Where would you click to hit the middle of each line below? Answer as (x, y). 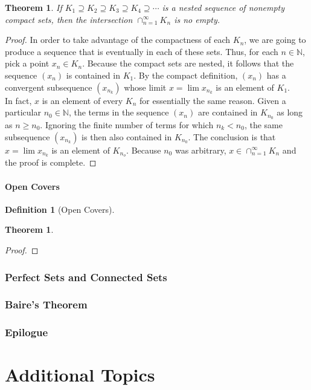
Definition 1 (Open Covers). (60, 209)
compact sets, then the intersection (69, 19)
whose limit (145, 87)
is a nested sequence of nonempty (223, 7)
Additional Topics (80, 375)
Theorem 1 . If (34, 7)
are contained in (228, 112)
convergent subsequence (49, 87)
